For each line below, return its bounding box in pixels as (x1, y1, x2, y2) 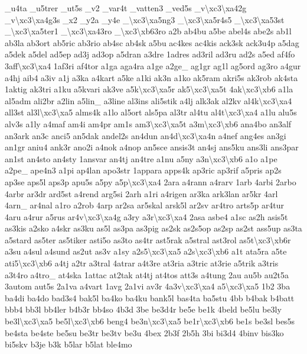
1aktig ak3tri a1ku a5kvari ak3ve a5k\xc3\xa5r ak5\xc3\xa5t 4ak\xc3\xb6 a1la (5, 83, 293, 95)
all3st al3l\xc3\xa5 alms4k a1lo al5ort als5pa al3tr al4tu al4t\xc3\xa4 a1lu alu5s (5, 106, 297, 118)
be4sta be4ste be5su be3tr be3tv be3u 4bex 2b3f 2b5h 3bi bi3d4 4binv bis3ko (5, 326, 284, 339)
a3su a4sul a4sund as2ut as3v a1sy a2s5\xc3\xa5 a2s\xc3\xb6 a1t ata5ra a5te (5, 245, 287, 258)
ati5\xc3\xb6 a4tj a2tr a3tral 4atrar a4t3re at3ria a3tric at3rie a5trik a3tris (5, 257, 279, 269)
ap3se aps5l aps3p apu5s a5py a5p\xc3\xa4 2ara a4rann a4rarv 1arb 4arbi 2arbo (5, 175, 296, 188)
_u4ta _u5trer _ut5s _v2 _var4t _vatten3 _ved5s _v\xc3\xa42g (5, 2, 247, 14)
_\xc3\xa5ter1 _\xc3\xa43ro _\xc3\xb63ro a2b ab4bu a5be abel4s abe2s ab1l (5, 25, 292, 37)
